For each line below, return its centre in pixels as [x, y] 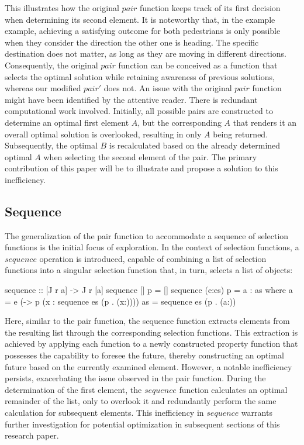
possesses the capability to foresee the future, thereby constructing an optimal [144, 355]
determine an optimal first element [67, 122]
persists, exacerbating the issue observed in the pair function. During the [135, 378]
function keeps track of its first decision [210, 8]
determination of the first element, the [73, 389]
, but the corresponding [179, 122]
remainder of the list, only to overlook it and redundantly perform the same [141, 401]
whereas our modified [43, 88]
